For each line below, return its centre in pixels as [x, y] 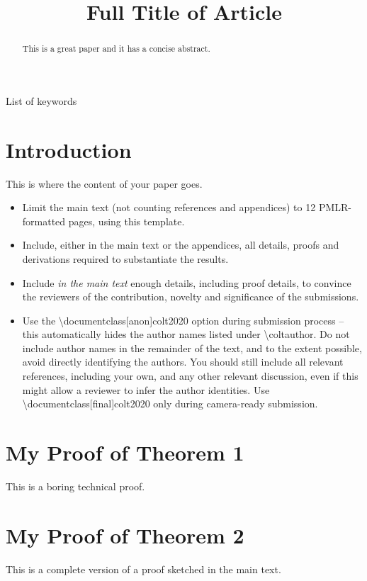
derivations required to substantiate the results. [125, 258]
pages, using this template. [126, 221]
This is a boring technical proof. [75, 486]
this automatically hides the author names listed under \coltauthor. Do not [186, 334]
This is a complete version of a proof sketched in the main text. [143, 569]
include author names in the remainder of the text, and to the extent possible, [192, 348]
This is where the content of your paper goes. [104, 183]
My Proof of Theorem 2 [125, 535]
